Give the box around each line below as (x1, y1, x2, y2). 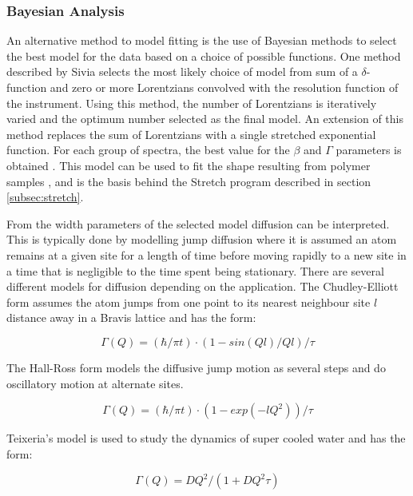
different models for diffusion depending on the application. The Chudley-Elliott (6, 278, 399, 295)
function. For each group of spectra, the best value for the (6, 141, 290, 158)
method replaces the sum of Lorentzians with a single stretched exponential (6, 125, 376, 142)
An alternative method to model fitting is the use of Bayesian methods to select (6, 32, 397, 49)
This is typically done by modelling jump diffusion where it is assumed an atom (6, 231, 397, 248)
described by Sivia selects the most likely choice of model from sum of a (6, 63, 358, 80)
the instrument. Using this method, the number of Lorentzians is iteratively (6, 94, 377, 111)
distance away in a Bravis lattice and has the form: (6, 309, 256, 326)
